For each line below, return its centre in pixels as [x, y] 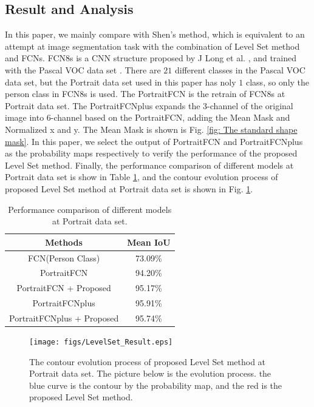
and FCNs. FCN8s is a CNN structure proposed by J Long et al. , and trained [151, 58]
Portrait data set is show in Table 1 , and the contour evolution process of [142, 177]
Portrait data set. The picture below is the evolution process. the [150, 373]
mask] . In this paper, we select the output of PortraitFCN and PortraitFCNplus [154, 141]
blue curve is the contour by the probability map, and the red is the [156, 385]
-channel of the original [250, 105]
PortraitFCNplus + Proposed [64, 318]
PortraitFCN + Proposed [64, 288]
